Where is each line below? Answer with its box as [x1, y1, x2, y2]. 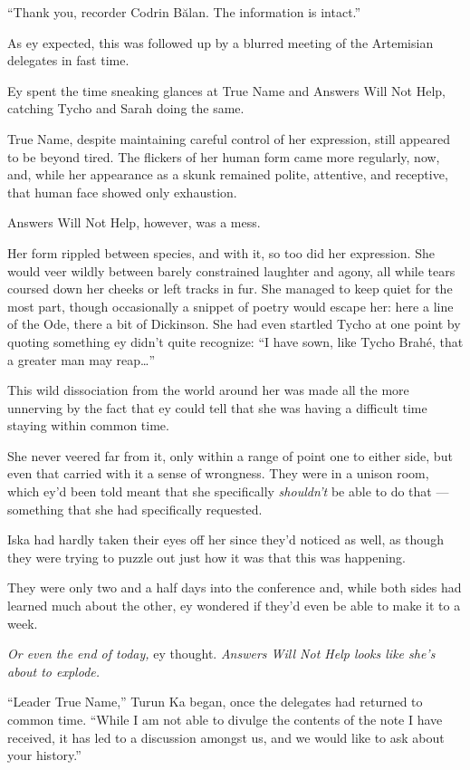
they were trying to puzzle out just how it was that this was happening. [7, 547, 406, 566]
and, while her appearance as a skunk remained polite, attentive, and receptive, [7, 165, 448, 184]
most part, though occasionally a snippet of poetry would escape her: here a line [7, 296, 454, 315]
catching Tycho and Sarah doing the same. [7, 99, 245, 118]
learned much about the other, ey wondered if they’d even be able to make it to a [7, 596, 461, 615]
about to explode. [7, 661, 101, 680]
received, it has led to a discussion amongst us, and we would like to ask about [7, 727, 445, 746]
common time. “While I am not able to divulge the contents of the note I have [7, 710, 443, 728]
